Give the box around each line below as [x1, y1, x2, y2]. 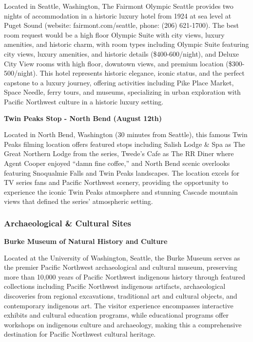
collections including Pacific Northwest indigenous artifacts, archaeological [4, 281, 226, 291]
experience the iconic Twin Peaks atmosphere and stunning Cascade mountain [4, 186, 238, 197]
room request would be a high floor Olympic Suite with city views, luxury [4, 29, 225, 40]
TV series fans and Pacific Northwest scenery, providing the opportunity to [4, 177, 229, 187]
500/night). [4, 68, 38, 78]
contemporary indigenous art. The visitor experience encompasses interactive [4, 300, 234, 310]
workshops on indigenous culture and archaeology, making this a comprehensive [4, 319, 242, 329]
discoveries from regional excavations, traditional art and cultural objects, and [4, 291, 237, 301]
